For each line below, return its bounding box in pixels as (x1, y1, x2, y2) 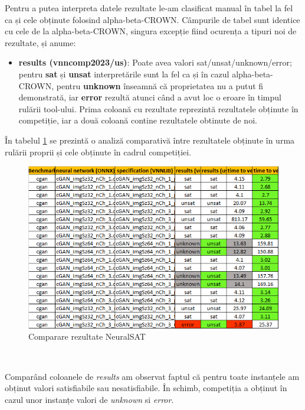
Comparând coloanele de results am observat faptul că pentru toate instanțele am (5, 370, 300, 382)
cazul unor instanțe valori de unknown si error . (5, 393, 174, 405)
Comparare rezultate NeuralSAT (28, 330, 146, 343)
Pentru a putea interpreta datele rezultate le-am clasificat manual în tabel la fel (5, 2, 293, 14)
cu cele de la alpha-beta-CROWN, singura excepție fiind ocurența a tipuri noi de (5, 25, 297, 37)
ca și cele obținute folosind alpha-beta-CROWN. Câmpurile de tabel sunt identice (5, 13, 300, 25)
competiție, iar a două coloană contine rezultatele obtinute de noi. (18, 114, 257, 126)
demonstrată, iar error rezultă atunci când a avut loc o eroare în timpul (18, 91, 281, 103)
